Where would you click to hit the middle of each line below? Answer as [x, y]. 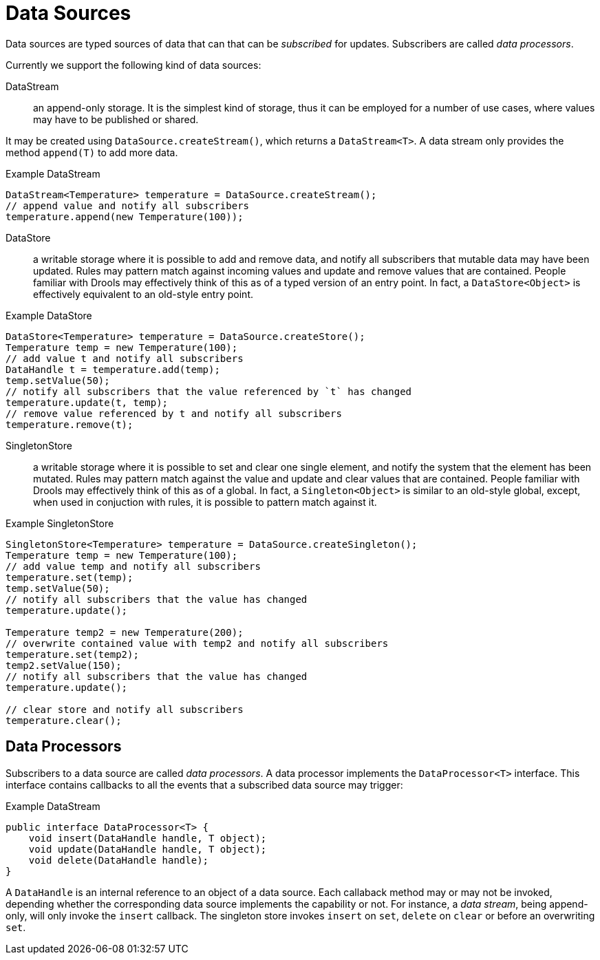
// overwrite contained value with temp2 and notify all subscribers [197, 643]
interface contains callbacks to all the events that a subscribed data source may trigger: [204, 785]
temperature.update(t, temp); [87, 402]
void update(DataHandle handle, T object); [148, 849]
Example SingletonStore [60, 523]
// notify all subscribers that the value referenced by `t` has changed [209, 391]
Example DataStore [49, 315]
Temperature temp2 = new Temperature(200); [125, 632]
